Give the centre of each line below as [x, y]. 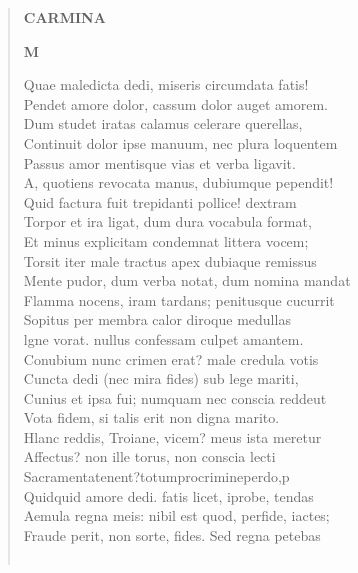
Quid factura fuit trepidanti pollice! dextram [160, 201]
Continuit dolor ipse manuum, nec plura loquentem [180, 142]
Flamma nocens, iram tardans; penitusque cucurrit [179, 299]
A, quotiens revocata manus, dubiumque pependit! [178, 182]
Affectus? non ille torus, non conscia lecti [149, 456]
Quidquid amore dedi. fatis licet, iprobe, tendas [168, 495]
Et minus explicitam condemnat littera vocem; [166, 240]
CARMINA [64, 17]
